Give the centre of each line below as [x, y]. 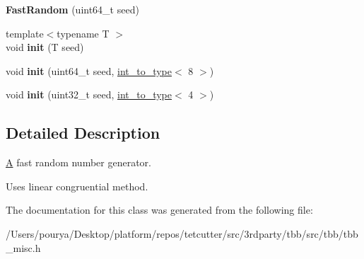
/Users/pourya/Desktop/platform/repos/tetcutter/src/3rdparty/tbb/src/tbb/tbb [182, 233]
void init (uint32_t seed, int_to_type [89, 94]
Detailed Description [83, 133]
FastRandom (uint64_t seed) [72, 9]
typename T [83, 33]
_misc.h [23, 247]
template [25, 33]
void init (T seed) [45, 47]
